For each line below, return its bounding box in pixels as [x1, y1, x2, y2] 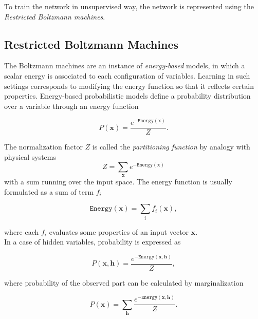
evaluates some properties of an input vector [49, 226, 189, 237]
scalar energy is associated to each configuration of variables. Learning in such [4, 70, 250, 81]
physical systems [4, 152, 57, 162]
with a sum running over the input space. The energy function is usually [4, 176, 232, 187]
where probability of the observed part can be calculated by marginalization [4, 277, 244, 288]
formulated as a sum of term [4, 186, 94, 197]
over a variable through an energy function [4, 100, 139, 111]
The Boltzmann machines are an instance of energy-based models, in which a [4, 60, 245, 71]
